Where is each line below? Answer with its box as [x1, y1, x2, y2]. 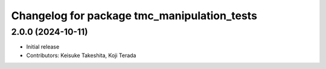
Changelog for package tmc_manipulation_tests [11, 9, 258, 22]
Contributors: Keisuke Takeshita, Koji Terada [26, 52, 136, 59]
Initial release [26, 43, 60, 50]
